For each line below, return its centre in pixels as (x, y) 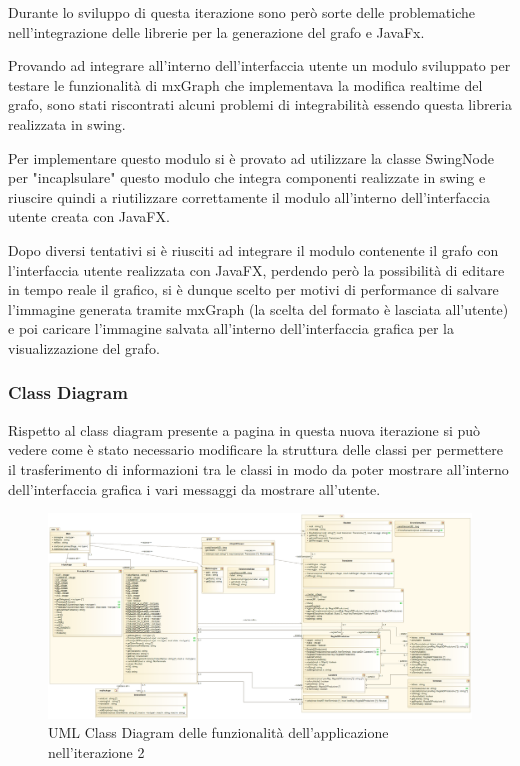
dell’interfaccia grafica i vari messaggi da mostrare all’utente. (194, 488)
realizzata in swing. (67, 123)
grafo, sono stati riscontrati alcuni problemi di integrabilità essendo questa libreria (260, 104)
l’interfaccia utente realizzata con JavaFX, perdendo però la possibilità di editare (256, 269)
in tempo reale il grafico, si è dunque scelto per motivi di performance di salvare (253, 289)
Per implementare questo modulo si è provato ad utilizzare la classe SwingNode (251, 157)
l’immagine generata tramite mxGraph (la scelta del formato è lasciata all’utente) (258, 308)
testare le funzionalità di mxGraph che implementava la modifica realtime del (245, 84)
